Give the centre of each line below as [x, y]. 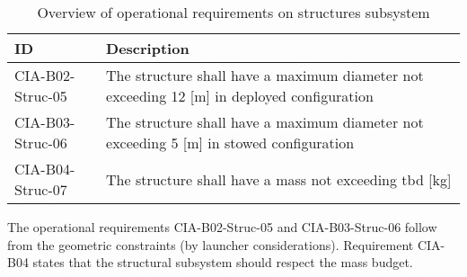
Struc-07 [41, 189]
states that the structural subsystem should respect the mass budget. [223, 262]
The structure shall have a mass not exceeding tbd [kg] [279, 179]
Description [148, 48]
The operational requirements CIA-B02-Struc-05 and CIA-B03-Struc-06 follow [222, 227]
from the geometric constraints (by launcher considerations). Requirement [211, 244]
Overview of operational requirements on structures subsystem [233, 12]
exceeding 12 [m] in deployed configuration [240, 96]
